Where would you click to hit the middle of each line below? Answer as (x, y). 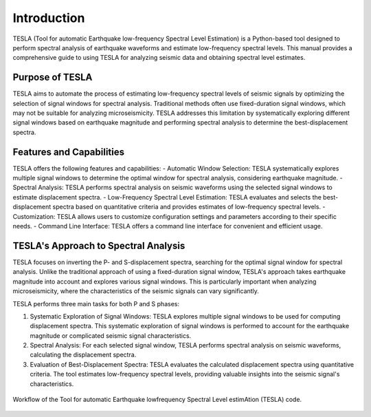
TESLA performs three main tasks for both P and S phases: (96, 303)
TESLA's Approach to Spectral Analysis (99, 245)
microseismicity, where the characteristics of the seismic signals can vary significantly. (136, 291)
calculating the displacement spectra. (83, 355)
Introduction (49, 18)
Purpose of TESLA (53, 77)
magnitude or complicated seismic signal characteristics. (111, 335)
